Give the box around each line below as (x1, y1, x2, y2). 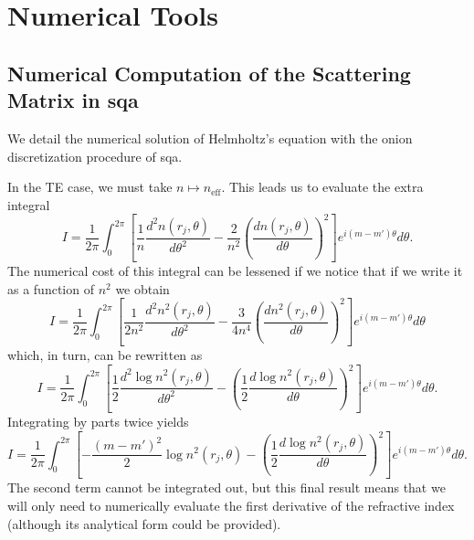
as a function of (7, 279, 94, 298)
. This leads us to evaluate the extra (221, 177, 424, 196)
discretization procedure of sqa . (7, 146, 183, 165)
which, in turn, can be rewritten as (7, 345, 203, 365)
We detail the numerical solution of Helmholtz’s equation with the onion (7, 128, 413, 147)
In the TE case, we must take (7, 177, 173, 196)
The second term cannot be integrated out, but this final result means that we (7, 478, 446, 497)
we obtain (115, 279, 170, 298)
